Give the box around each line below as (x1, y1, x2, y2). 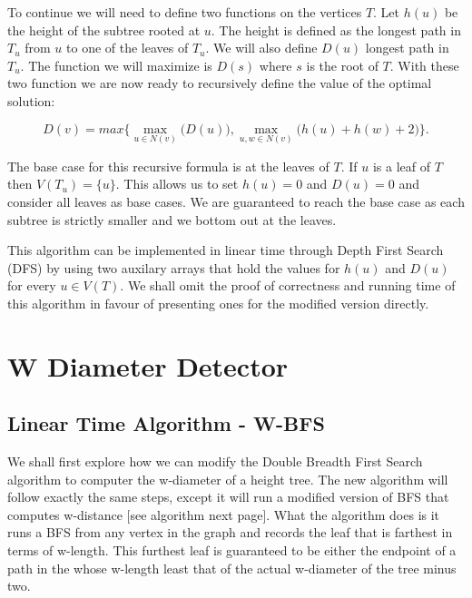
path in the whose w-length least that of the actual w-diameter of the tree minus (7, 558, 457, 577)
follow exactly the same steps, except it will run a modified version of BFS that (7, 487, 449, 506)
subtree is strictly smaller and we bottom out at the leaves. (7, 210, 337, 229)
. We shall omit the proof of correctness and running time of (120, 276, 456, 295)
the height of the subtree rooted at (7, 20, 201, 39)
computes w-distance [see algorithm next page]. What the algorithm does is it (7, 505, 440, 524)
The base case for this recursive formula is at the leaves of (7, 156, 329, 175)
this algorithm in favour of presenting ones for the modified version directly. (7, 293, 429, 312)
